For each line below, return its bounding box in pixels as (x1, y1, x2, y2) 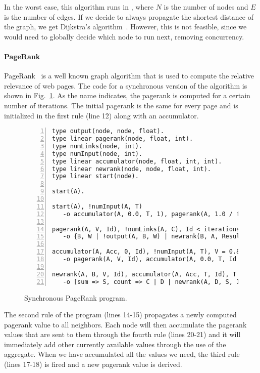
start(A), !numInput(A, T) (52, 202, 142, 210)
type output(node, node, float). (52, 128, 164, 135)
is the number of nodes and (164, 2, 248, 12)
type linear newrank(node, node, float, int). (52, 165, 211, 173)
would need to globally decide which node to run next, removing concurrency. (4, 31, 244, 42)
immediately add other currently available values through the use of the (4, 339, 226, 349)
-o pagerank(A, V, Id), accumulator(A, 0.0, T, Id (63, 256, 237, 263)
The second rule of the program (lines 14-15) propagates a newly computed (4, 309, 237, 320)
